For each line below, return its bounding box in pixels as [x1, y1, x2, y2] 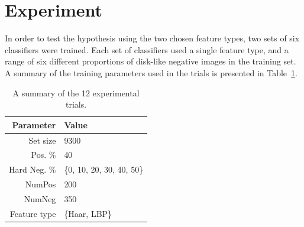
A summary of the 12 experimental [12, 86, 140, 99]
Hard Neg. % [9, 163, 56, 176]
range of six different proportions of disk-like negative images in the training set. [5, 55, 296, 67]
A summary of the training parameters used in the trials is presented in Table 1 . [5, 66, 297, 79]
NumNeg [24, 192, 56, 205]
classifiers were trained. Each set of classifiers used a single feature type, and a [5, 43, 289, 56]
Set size [28, 134, 56, 146]
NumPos [25, 178, 56, 190]
